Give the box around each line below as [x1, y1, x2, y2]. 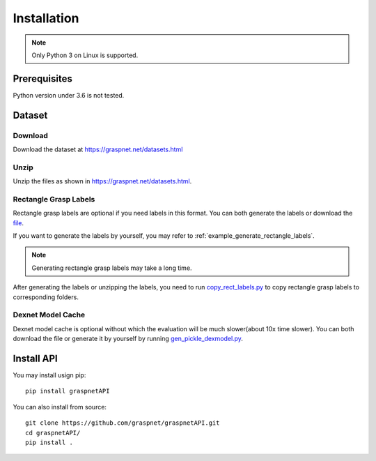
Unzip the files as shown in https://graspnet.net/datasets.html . [13, 177, 192, 186]
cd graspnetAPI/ [25, 429, 81, 437]
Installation [13, 10, 79, 26]
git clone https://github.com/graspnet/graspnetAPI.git [25, 419, 220, 427]
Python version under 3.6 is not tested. [13, 91, 125, 99]
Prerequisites [13, 73, 72, 84]
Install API [13, 352, 58, 364]
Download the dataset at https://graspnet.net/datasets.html [13, 145, 183, 153]
